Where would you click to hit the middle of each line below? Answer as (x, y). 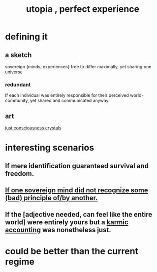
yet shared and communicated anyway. (70, 101)
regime (20, 261)
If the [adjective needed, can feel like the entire (79, 215)
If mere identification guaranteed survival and (77, 166)
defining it (26, 37)
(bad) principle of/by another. (51, 198)
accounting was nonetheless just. (58, 230)
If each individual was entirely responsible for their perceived (67, 95)
